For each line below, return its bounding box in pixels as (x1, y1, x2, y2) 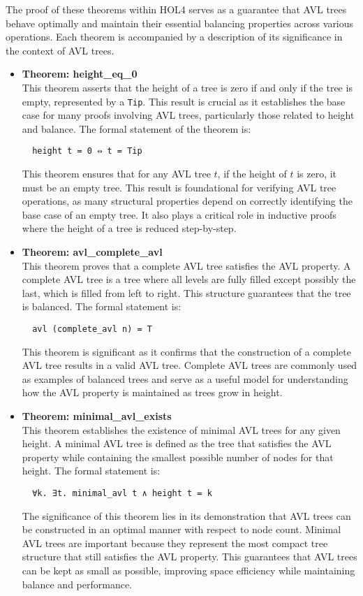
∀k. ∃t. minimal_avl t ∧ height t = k (32, 488, 212, 498)
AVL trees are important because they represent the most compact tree (22, 535, 328, 550)
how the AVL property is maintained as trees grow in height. (22, 385, 283, 400)
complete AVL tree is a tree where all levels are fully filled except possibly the (22, 272, 356, 286)
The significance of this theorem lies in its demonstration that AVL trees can (22, 508, 351, 523)
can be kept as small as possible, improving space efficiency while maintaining (22, 563, 355, 578)
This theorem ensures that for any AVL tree (22, 166, 211, 181)
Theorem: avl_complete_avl (22, 245, 163, 259)
